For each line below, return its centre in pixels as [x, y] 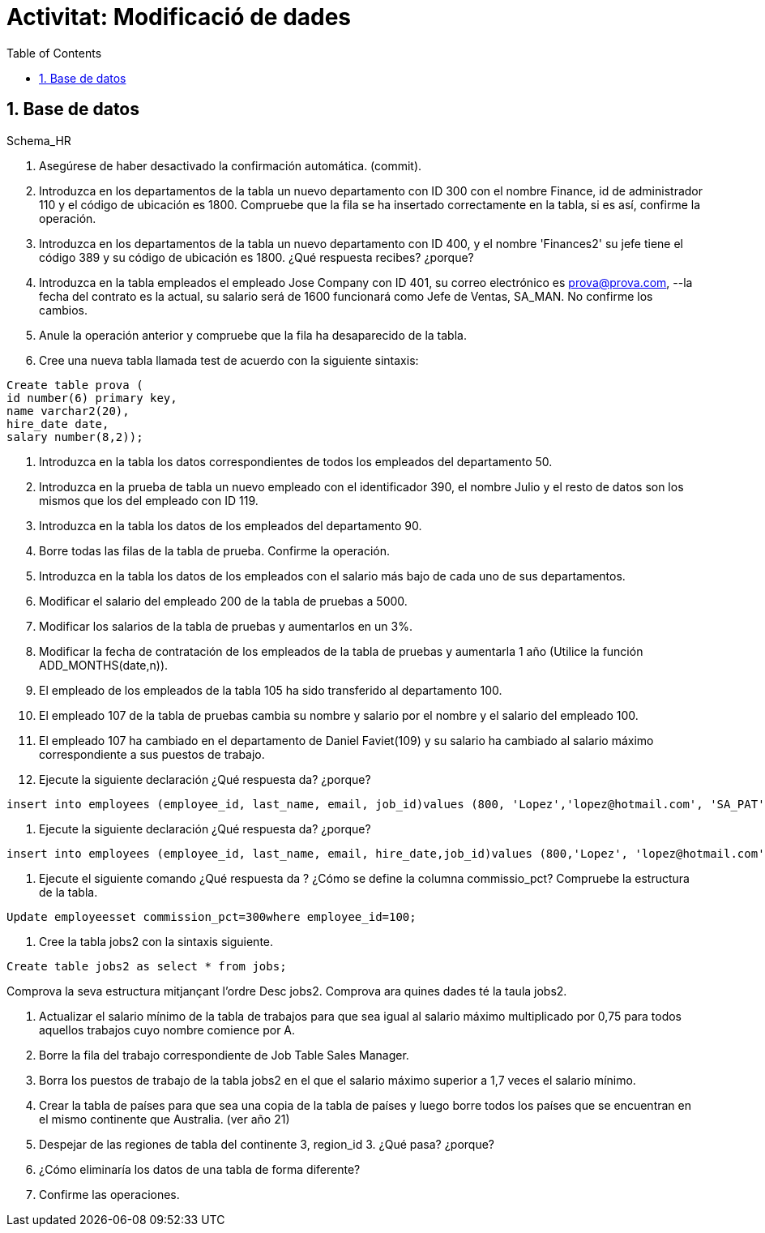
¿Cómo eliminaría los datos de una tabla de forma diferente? [200, 1169]
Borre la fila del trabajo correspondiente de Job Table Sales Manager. [224, 1055]
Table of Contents [54, 53]
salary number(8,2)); [75, 437]
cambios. [64, 310]
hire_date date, [58, 424]
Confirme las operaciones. [109, 1194]
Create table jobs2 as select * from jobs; [147, 966]
